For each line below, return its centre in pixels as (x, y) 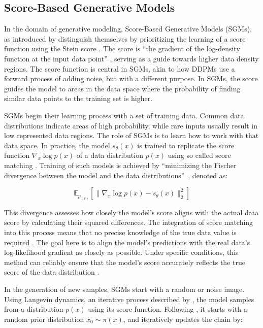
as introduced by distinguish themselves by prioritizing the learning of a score (125, 38)
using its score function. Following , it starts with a (168, 309)
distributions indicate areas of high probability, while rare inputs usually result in (131, 125)
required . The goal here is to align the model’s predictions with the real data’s (127, 242)
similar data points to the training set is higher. (78, 98)
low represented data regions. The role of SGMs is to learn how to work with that (131, 135)
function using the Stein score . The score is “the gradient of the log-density (122, 48)
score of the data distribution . (52, 272)
